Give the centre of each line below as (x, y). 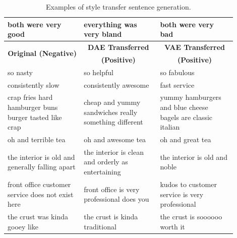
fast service (177, 84)
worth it (172, 226)
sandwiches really (111, 112)
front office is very (112, 189)
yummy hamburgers (191, 97)
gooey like (23, 226)
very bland (103, 34)
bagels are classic (186, 117)
